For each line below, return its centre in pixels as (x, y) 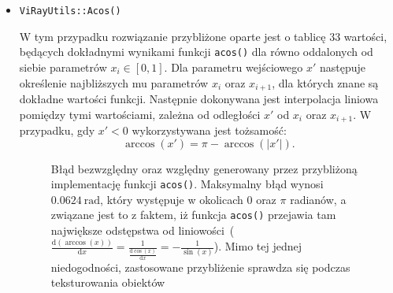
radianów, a (318, 199)
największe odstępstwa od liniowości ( (143, 230)
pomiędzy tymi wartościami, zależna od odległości (140, 114)
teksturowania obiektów (108, 282)
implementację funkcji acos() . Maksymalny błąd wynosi (187, 184)
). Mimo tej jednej (258, 246)
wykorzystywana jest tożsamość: (209, 130)
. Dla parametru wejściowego (234, 67)
